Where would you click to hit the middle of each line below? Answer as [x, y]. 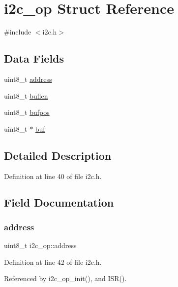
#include [18, 32]
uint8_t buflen [26, 95]
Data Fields [34, 58]
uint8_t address [28, 79]
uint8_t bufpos [27, 112]
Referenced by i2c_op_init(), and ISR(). [65, 278]
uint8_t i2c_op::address [40, 245]
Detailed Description [58, 155]
